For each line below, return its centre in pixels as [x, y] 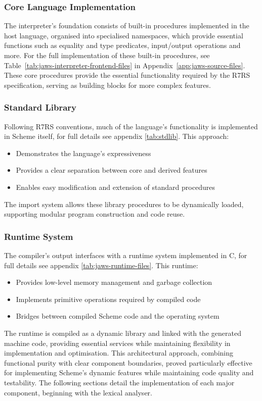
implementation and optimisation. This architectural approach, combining [119, 353]
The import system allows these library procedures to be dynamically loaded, [124, 204]
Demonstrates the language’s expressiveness [83, 153]
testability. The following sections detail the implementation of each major [119, 382]
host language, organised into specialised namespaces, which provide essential [124, 35]
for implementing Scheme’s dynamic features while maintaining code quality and [129, 372]
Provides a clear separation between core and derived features [112, 170]
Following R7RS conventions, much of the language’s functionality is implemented [131, 126]
